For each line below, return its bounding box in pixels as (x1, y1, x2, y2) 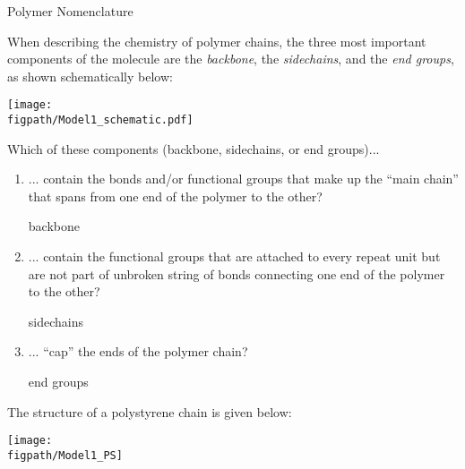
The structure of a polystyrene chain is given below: (7, 402, 292, 421)
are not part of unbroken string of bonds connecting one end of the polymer (28, 264, 445, 283)
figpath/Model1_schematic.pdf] (7, 114, 194, 127)
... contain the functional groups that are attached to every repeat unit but (28, 247, 441, 266)
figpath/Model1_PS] (7, 448, 123, 462)
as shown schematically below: (7, 66, 173, 85)
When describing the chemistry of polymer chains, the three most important (7, 31, 426, 50)
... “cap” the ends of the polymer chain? (28, 342, 248, 361)
